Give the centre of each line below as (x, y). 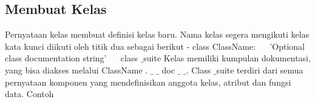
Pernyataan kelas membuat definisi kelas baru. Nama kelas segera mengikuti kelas (157, 34)
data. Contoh (29, 94)
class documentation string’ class (71, 58)
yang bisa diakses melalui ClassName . (76, 70)
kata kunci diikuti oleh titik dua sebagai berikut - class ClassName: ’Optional (155, 46)
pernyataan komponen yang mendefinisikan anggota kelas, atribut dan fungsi (148, 82)
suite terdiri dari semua (260, 70)
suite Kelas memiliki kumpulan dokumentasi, (227, 58)
